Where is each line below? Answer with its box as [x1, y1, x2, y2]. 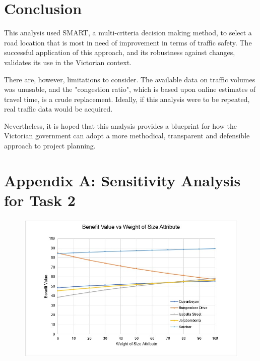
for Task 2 [4, 190, 76, 211]
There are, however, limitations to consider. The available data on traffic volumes [4, 74, 255, 84]
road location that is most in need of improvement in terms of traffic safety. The [4, 37, 252, 47]
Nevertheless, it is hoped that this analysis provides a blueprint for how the [4, 120, 237, 131]
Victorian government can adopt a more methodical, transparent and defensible [4, 130, 250, 141]
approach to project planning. [4, 140, 96, 151]
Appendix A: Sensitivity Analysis [4, 170, 241, 190]
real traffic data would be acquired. [4, 104, 113, 114]
